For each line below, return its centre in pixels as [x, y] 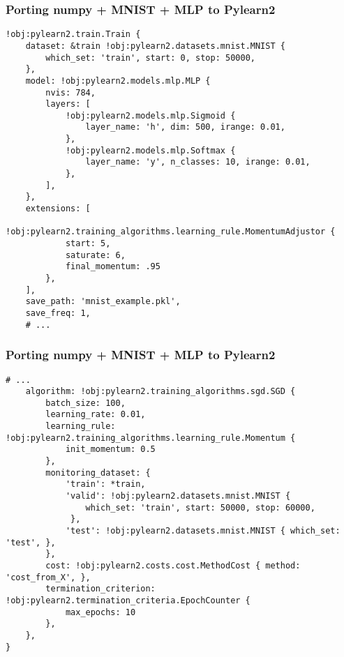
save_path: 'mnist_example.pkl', [103, 302]
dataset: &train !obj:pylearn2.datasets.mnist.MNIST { [155, 46]
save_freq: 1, [58, 313]
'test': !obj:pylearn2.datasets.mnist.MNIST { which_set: [203, 531]
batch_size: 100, [85, 403]
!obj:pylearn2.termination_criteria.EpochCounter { [128, 600]
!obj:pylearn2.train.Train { [73, 35]
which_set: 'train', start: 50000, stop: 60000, [200, 507]
